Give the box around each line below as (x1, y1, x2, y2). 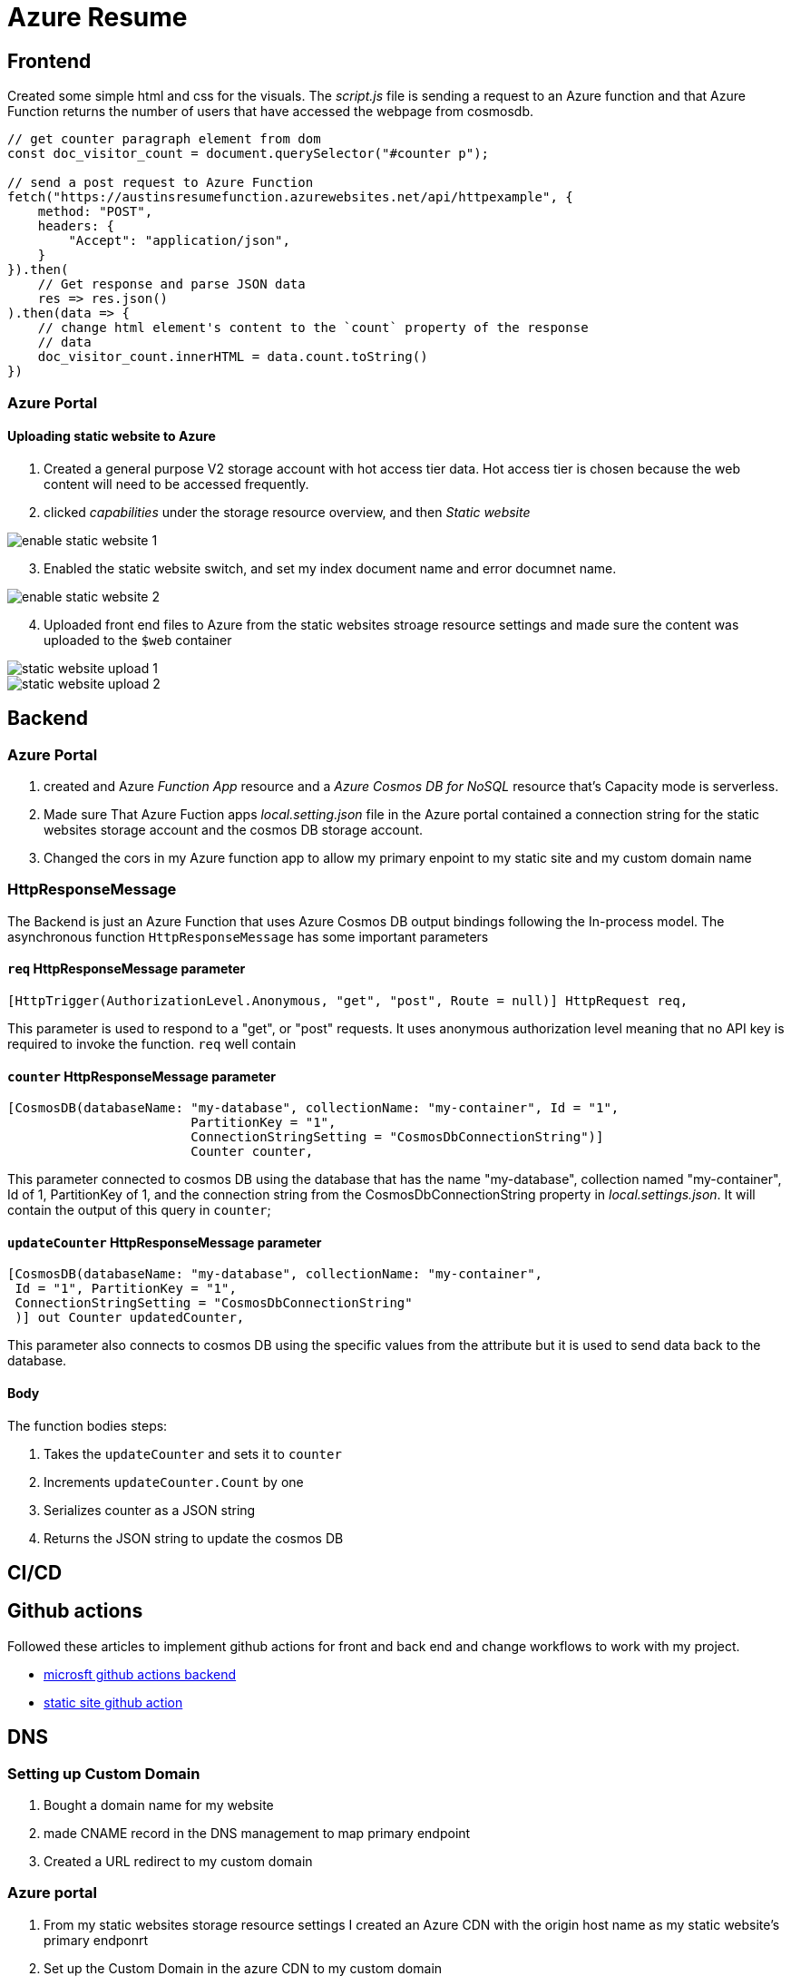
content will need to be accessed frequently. (44, 475, 309, 492)
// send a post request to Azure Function (7, 175, 314, 191)
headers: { (37, 219, 115, 234)
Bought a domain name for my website (44, 1797, 274, 1814)
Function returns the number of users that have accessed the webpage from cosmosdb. (7, 103, 534, 120)
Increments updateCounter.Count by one (44, 1473, 304, 1490)
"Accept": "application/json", (68, 233, 290, 249)
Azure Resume (7, 2, 188, 33)
